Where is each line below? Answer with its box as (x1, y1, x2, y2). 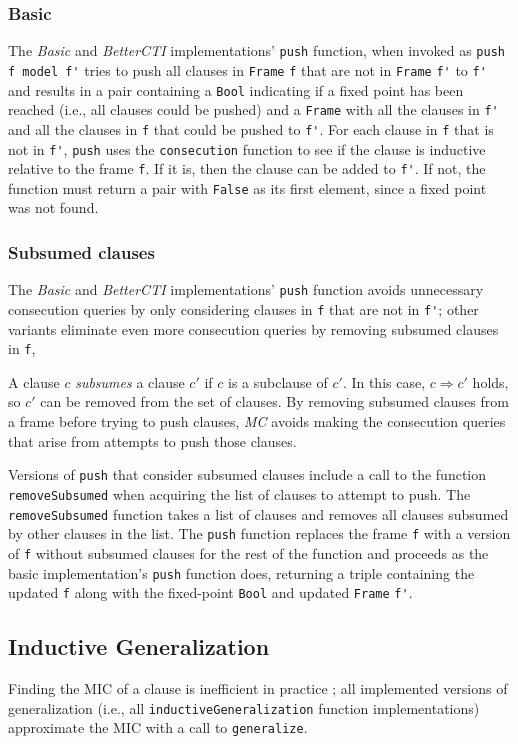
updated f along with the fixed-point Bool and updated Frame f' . (8, 582, 413, 603)
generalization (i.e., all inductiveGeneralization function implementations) (8, 697, 480, 718)
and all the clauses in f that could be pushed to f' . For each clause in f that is (8, 118, 494, 139)
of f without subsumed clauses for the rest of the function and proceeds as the (8, 542, 489, 563)
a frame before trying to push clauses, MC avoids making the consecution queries (8, 411, 506, 432)
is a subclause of (228, 371, 328, 392)
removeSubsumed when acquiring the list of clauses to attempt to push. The (8, 483, 471, 504)
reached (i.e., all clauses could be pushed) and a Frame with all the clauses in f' (8, 99, 499, 120)
